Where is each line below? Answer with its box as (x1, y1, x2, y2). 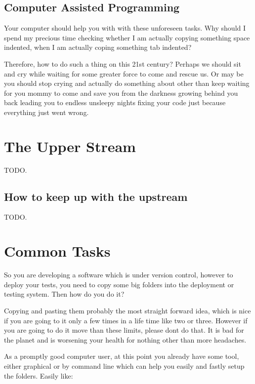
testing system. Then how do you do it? (4, 289, 125, 299)
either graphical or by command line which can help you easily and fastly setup (4, 360, 245, 371)
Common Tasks (4, 241, 111, 261)
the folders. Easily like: (4, 370, 73, 381)
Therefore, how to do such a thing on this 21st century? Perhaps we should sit (4, 58, 241, 69)
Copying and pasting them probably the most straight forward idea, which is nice (4, 305, 251, 315)
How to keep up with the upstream (4, 189, 188, 204)
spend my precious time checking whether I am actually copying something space (4, 32, 250, 42)
